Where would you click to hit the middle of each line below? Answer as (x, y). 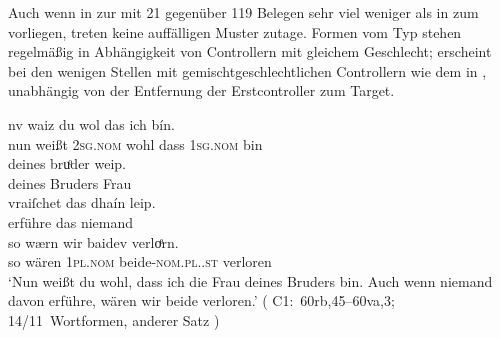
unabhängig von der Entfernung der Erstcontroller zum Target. (201, 90)
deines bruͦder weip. (67, 163)
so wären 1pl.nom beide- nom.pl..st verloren (140, 261)
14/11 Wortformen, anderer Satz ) (114, 319)
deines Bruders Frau (70, 182)
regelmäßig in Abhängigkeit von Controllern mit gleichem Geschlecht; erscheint (250, 51)
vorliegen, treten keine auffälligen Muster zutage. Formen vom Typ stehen (235, 31)
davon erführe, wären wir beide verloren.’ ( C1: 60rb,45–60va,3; (201, 300)
